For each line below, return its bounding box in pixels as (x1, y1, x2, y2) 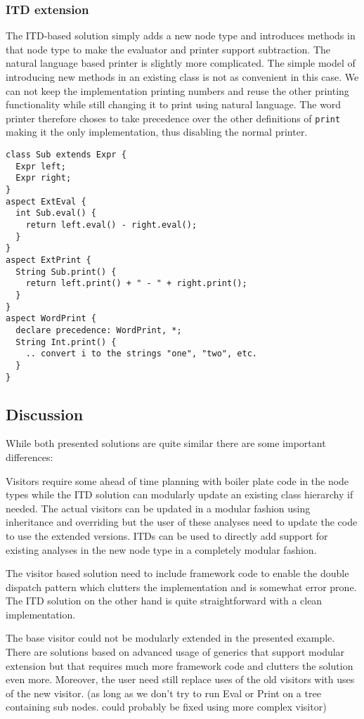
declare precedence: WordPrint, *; (15, 325, 182, 335)
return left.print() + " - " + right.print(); (25, 278, 247, 289)
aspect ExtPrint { (6, 254, 91, 265)
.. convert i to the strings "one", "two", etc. (25, 349, 257, 359)
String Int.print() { (15, 337, 117, 347)
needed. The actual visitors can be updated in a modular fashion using (6, 500, 311, 515)
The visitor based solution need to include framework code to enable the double (6, 566, 349, 581)
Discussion (6, 403, 84, 425)
